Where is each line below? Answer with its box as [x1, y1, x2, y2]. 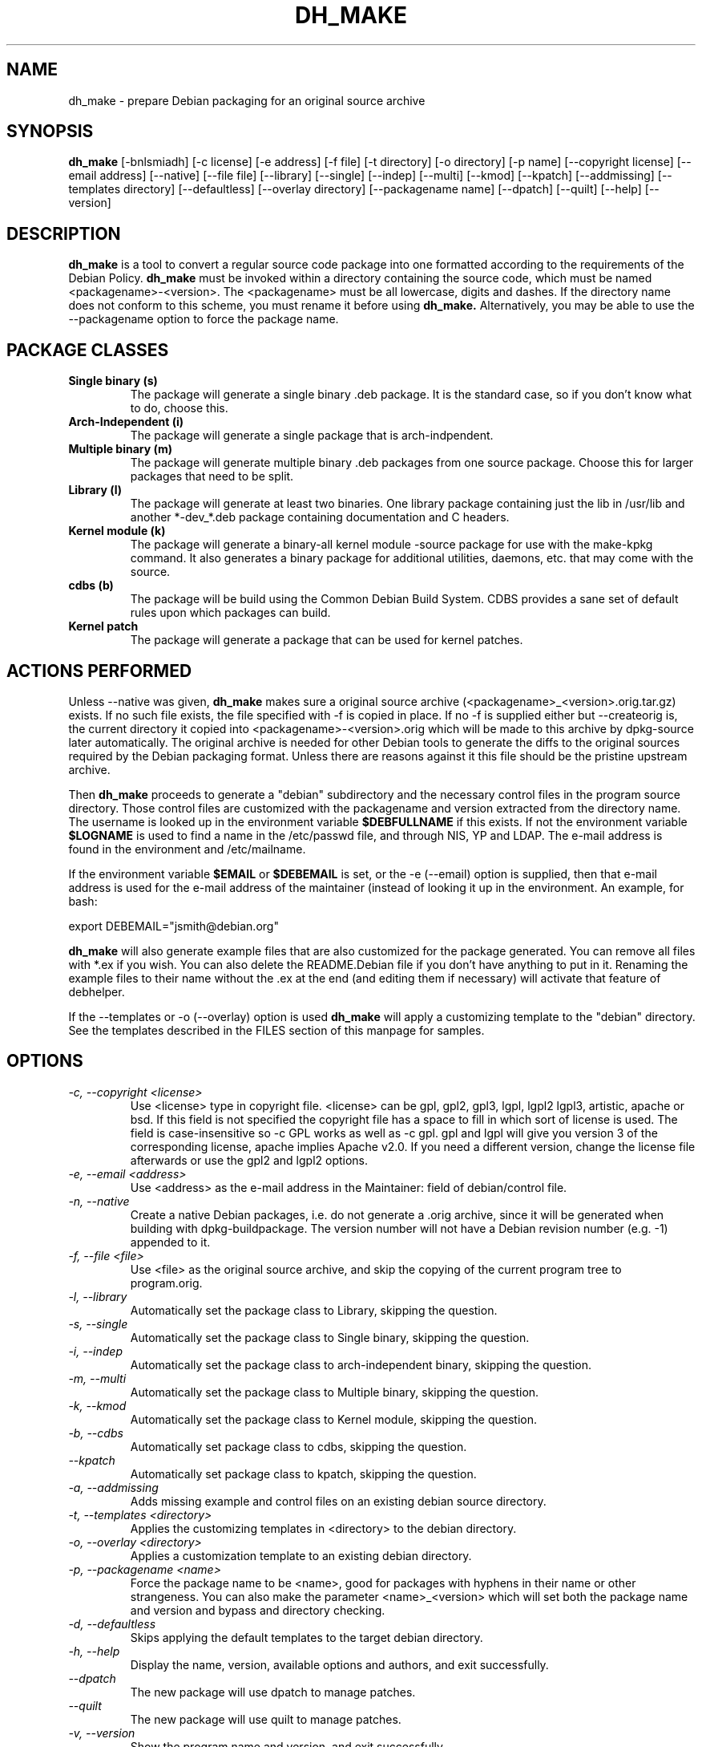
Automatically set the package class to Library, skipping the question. [130, 1303, 498, 1317]
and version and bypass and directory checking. [130, 1603, 385, 1617]
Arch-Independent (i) [68, 415, 184, 429]
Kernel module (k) [68, 524, 166, 538]
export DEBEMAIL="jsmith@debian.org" [68, 918, 279, 933]
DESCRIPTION [6, 223, 121, 244]
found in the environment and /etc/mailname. [68, 841, 306, 856]
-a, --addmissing [68, 1480, 159, 1494]
